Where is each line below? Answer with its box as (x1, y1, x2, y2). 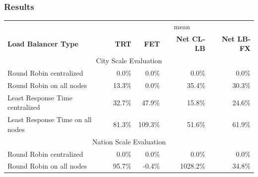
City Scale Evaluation (96, 55, 162, 66)
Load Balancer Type (7, 38, 78, 48)
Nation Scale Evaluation (92, 136, 166, 146)
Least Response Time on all (7, 114, 92, 125)
